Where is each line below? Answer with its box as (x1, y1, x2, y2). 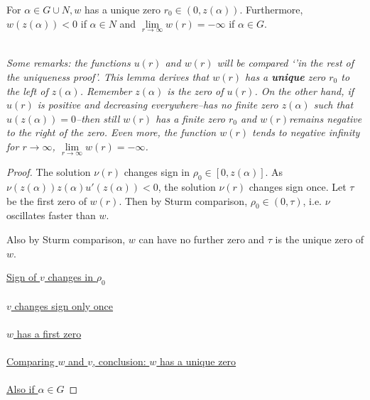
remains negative (289, 111, 362, 126)
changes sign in (124, 165, 190, 179)
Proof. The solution (6, 165, 91, 179)
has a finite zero (156, 111, 226, 126)
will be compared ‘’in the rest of (217, 55, 354, 70)
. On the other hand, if (254, 83, 354, 98)
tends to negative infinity (252, 125, 360, 140)
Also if (6, 382, 35, 396)
